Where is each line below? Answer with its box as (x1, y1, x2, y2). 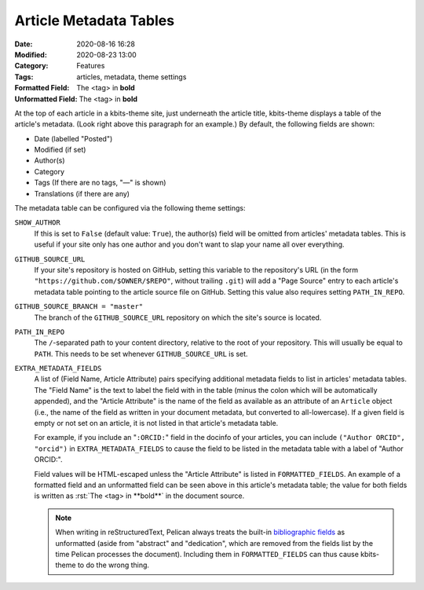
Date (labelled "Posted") (34, 134, 113, 143)
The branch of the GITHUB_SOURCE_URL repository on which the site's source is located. (34, 313, 322, 322)
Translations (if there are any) (34, 189, 130, 198)
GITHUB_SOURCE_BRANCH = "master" (14, 302, 144, 311)
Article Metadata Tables (14, 12, 175, 29)
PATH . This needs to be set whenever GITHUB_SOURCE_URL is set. (34, 349, 248, 358)
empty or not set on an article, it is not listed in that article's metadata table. (34, 419, 279, 428)
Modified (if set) (34, 145, 86, 155)
